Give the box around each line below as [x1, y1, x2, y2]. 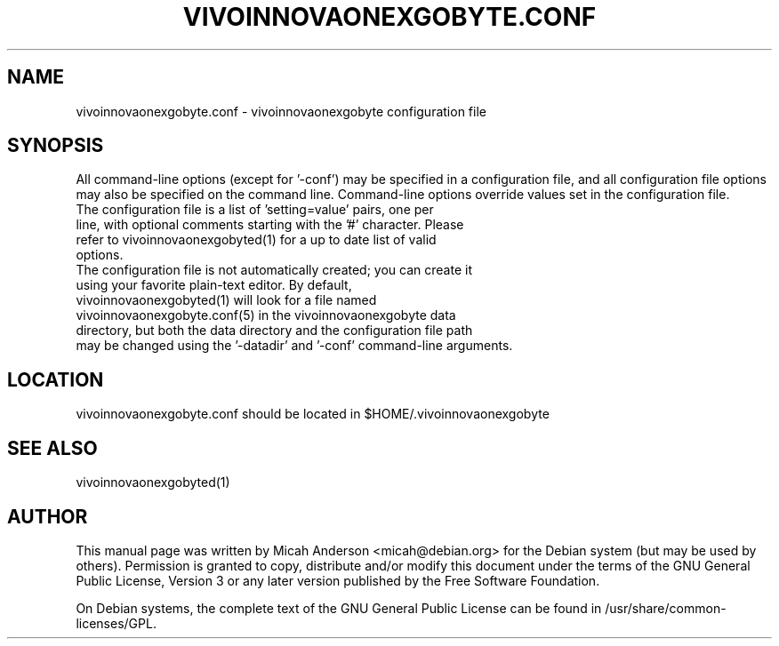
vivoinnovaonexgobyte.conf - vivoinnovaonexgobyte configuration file [76, 103, 486, 119]
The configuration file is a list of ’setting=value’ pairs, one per [76, 202, 434, 218]
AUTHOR [7, 505, 88, 528]
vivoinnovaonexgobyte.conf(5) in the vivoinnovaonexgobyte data [76, 307, 456, 323]
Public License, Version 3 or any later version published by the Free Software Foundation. [76, 572, 600, 588]
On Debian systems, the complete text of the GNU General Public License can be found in [76, 600, 602, 616]
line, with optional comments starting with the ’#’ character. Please [76, 217, 464, 233]
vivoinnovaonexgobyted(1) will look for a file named [76, 292, 377, 308]
